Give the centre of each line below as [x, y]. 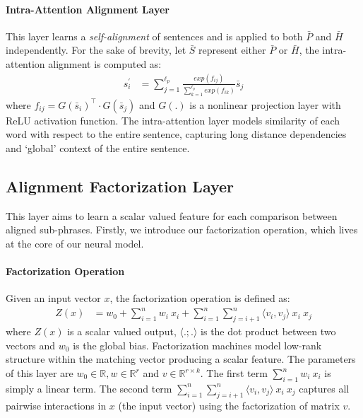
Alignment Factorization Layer [120, 186]
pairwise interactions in [56, 405]
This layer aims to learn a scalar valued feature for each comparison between [172, 215]
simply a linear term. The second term [89, 388]
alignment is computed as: [105, 63]
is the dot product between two [268, 331]
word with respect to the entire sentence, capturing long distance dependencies [176, 134]
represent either [232, 50]
